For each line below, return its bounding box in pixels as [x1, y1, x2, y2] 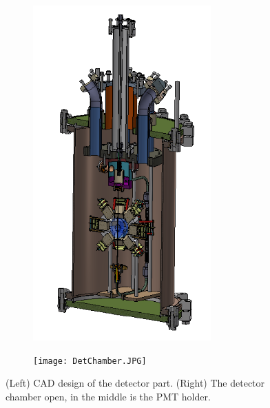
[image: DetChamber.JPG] [33, 356, 147, 366]
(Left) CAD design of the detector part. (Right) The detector [6, 376, 265, 390]
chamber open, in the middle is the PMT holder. [6, 389, 211, 404]
